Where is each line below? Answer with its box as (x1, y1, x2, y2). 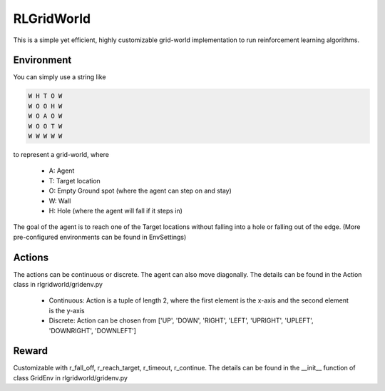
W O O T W (28, 122, 63, 130)
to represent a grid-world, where (13, 150, 110, 158)
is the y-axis (48, 306, 85, 315)
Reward (13, 345, 48, 357)
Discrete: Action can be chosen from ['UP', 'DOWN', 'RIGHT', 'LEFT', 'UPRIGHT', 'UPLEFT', (48, 316, 314, 325)
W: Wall (48, 196, 71, 205)
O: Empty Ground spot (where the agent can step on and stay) (48, 186, 232, 195)
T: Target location (48, 176, 101, 185)
